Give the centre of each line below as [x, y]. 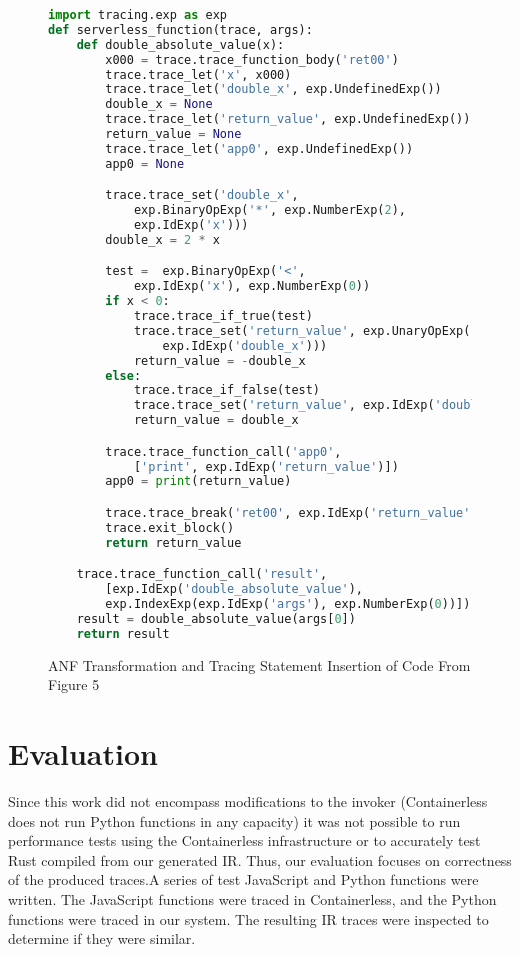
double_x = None [159, 104]
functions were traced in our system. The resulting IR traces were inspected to [248, 918]
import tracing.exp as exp [137, 15]
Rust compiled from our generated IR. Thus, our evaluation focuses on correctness [260, 859]
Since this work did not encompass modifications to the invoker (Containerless [248, 800]
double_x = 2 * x [162, 239]
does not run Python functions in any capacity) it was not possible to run [234, 820]
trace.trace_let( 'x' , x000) [198, 74]
